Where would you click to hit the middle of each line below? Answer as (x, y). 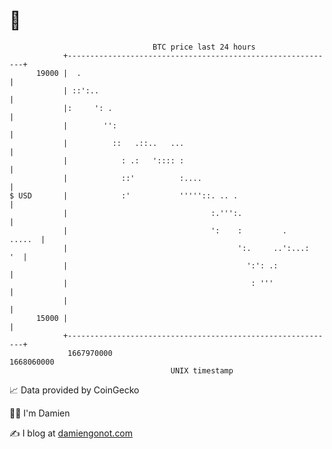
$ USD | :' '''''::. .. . (124, 195)
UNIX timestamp (202, 370)
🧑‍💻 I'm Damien (40, 413)
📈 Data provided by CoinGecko (74, 390)
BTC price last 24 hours (204, 47)
